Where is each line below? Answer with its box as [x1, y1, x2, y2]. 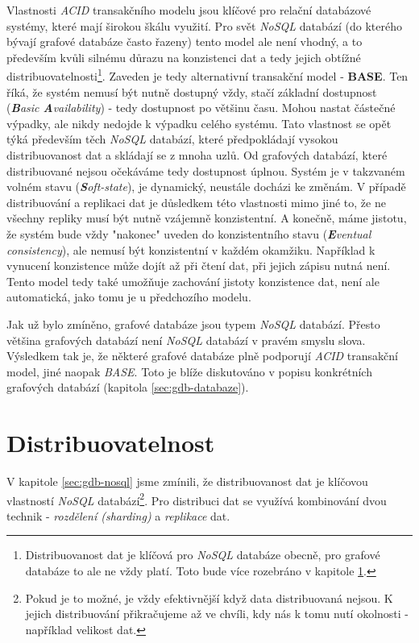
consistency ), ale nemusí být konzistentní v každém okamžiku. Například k [6, 241, 375, 258]
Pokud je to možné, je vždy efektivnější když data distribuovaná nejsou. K [25, 589, 393, 606]
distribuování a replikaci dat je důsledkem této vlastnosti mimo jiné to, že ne [6, 193, 386, 210]
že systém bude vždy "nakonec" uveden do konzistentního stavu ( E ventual [6, 225, 371, 242]
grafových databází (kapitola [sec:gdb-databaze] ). [6, 379, 249, 396]
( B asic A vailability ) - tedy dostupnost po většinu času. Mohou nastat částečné [6, 99, 396, 116]
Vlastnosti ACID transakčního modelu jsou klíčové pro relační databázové [6, 2, 371, 18]
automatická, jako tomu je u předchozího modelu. [6, 288, 251, 305]
